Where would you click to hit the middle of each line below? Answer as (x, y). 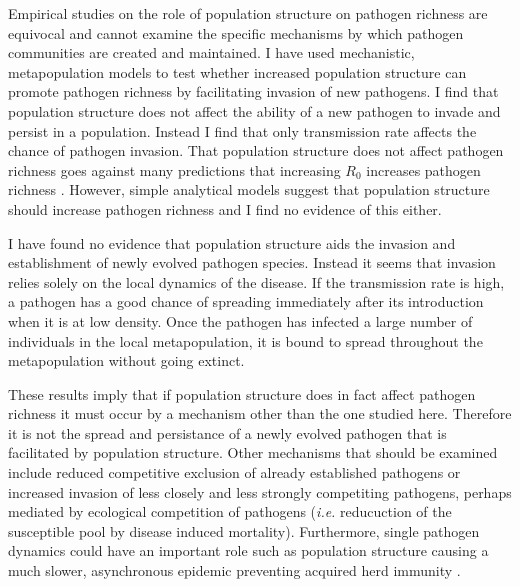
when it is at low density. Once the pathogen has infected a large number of (240, 320)
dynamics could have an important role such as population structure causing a (248, 550)
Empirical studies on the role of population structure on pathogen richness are (248, 13)
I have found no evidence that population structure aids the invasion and (232, 242)
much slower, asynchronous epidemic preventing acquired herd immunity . (234, 570)
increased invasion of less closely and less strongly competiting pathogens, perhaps (260, 491)
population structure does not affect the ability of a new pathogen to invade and (254, 110)
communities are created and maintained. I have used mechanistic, (211, 52)
